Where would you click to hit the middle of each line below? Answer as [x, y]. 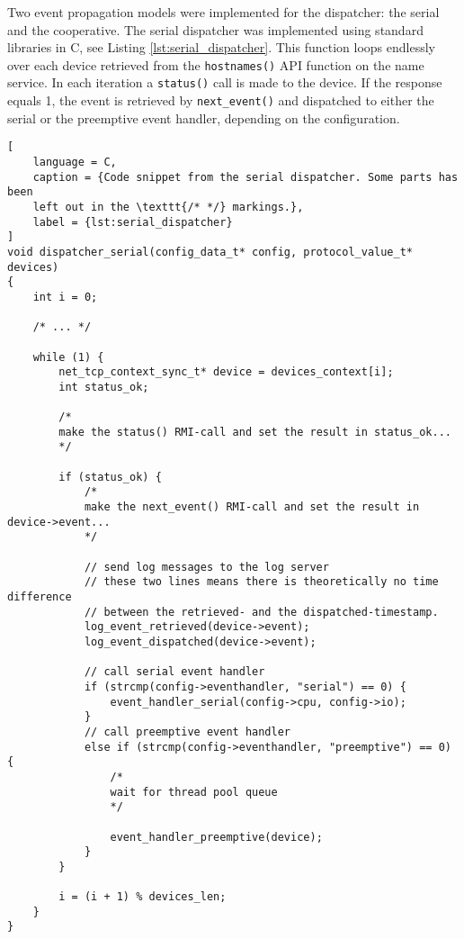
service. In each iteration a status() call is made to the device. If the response [225, 82]
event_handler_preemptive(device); [216, 837]
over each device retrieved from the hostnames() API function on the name [216, 64]
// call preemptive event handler [187, 731]
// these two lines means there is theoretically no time [261, 582]
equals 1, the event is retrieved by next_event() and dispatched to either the [221, 100]
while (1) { [68, 357]
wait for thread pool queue [194, 792]
